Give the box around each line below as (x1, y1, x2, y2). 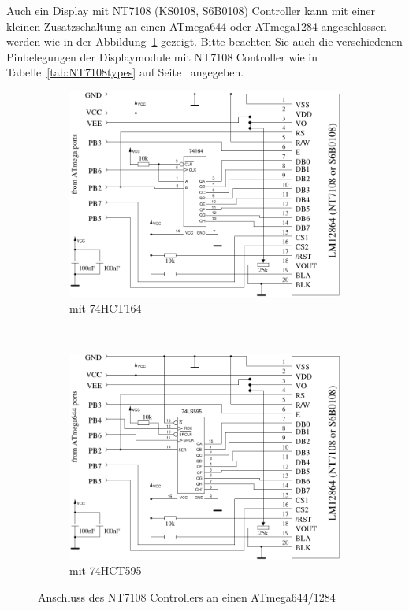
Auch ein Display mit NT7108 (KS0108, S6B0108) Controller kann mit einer (6, 2, 376, 18)
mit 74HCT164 (69, 300, 142, 317)
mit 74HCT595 (69, 562, 142, 579)
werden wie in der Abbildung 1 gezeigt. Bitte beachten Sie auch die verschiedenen (6, 33, 403, 50)
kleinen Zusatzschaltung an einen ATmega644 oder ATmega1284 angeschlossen (6, 17, 387, 34)
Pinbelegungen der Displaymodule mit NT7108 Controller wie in (6, 48, 318, 65)
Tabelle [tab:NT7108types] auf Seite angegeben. (6, 64, 244, 80)
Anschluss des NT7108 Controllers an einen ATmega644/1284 (38, 588, 336, 605)
